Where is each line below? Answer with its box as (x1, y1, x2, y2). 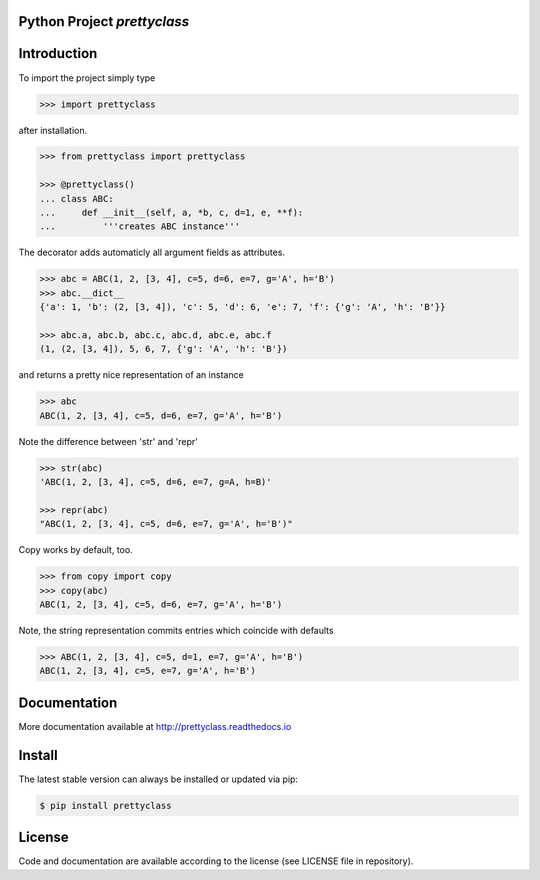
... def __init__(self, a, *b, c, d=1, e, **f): (39, 207, 304, 219)
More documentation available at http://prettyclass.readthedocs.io (18, 720, 292, 732)
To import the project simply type (18, 71, 156, 84)
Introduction (18, 45, 98, 62)
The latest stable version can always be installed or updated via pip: (18, 773, 299, 785)
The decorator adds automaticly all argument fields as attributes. (18, 246, 285, 259)
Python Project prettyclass (18, 13, 190, 30)
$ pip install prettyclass (39, 800, 172, 811)
